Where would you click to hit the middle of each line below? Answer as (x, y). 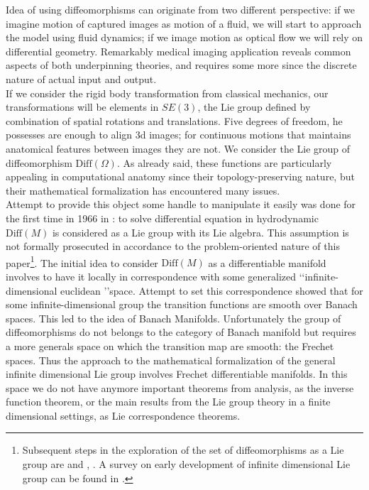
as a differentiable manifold (267, 262)
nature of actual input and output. (81, 78)
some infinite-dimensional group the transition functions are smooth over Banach (182, 304)
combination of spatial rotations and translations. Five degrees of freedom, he (174, 120)
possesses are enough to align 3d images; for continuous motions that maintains (178, 135)
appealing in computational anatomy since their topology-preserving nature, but (180, 176)
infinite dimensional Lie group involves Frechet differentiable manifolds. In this (177, 374)
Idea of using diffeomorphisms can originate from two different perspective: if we (181, 9)
